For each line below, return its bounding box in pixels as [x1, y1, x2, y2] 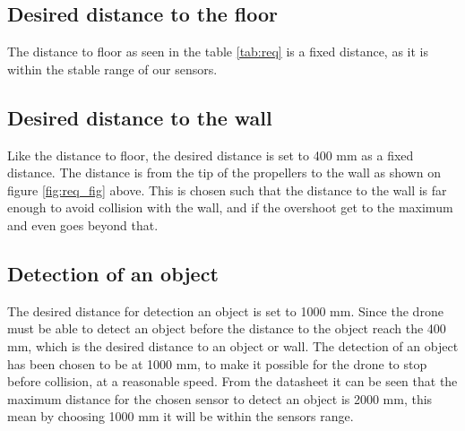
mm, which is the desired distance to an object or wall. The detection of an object [7, 336, 459, 355]
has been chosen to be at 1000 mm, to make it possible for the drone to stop [7, 354, 427, 373]
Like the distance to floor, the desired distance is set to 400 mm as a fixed [7, 145, 414, 164]
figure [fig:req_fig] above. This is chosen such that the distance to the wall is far [7, 180, 447, 199]
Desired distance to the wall [7, 103, 272, 131]
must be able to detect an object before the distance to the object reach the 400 [7, 319, 446, 338]
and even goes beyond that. [7, 215, 159, 234]
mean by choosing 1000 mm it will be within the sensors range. [7, 407, 354, 426]
